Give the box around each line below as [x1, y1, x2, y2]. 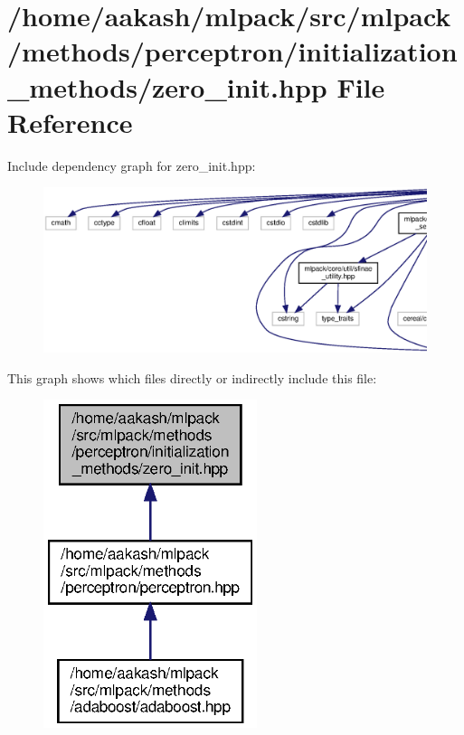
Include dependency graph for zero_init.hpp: [7, 155, 256, 174]
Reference [7, 103, 133, 140]
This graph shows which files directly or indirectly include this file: [7, 368, 377, 387]
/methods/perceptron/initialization [7, 33, 458, 70]
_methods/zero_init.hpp [7, 68, 327, 105]
